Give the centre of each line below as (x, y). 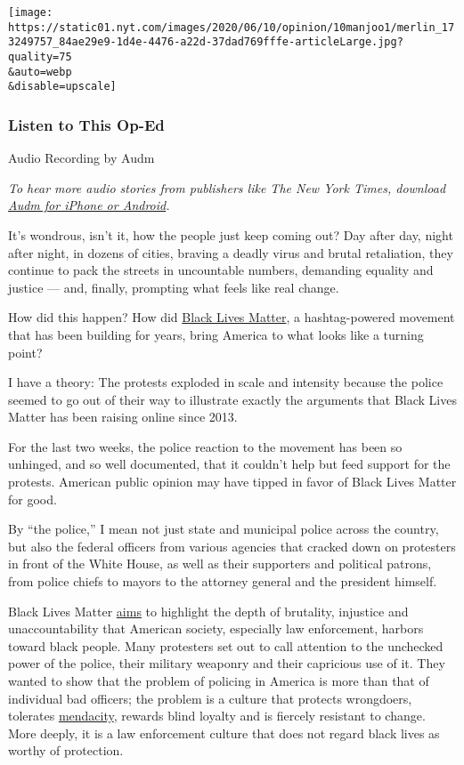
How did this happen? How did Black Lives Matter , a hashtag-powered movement (232, 317)
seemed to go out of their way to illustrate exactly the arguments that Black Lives (232, 399)
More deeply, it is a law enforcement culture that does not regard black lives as (224, 733)
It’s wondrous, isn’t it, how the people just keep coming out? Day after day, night (231, 234)
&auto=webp (40, 72)
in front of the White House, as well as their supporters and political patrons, (220, 564)
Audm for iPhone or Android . (89, 205)
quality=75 (40, 56)
